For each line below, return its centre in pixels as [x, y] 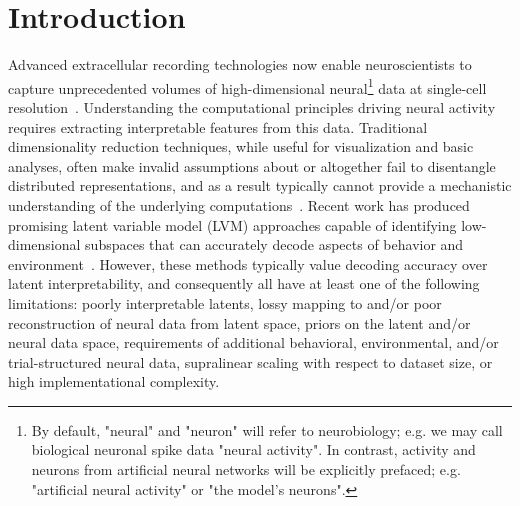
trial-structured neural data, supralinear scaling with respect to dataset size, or [250, 361]
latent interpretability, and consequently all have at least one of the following [244, 283]
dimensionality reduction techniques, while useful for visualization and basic [241, 146]
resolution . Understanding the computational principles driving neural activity [252, 106]
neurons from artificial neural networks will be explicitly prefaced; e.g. [246, 469]
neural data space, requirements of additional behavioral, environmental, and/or [253, 342]
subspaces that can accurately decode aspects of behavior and [274, 244]
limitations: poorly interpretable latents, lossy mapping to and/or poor [225, 302]
